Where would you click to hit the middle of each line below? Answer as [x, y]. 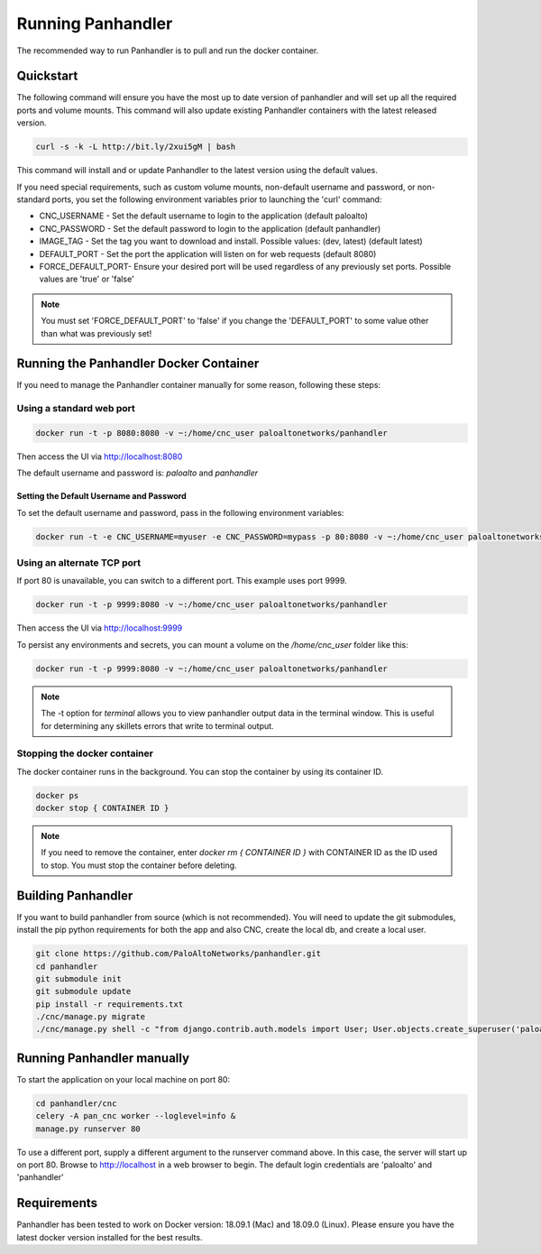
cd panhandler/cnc [76, 1103]
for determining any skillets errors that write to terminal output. [157, 725]
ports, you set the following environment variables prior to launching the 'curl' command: [217, 199]
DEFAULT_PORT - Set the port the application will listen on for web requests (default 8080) [208, 254]
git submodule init [78, 978]
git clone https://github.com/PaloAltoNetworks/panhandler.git [179, 954]
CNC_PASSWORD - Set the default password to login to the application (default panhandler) [210, 228]
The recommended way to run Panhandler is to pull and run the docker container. [168, 51]
